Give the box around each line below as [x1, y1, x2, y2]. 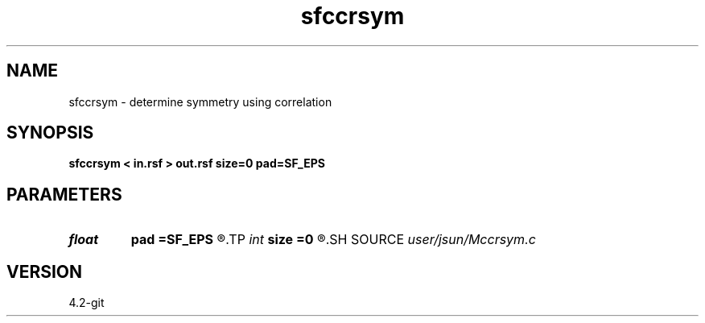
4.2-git [68, 296, 105, 310]
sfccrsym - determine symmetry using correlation [68, 94, 332, 109]
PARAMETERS [6, 184, 122, 205]
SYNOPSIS [6, 122, 94, 143]
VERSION [6, 261, 83, 282]
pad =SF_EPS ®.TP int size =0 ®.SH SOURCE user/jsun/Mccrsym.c [130, 231, 536, 248]
